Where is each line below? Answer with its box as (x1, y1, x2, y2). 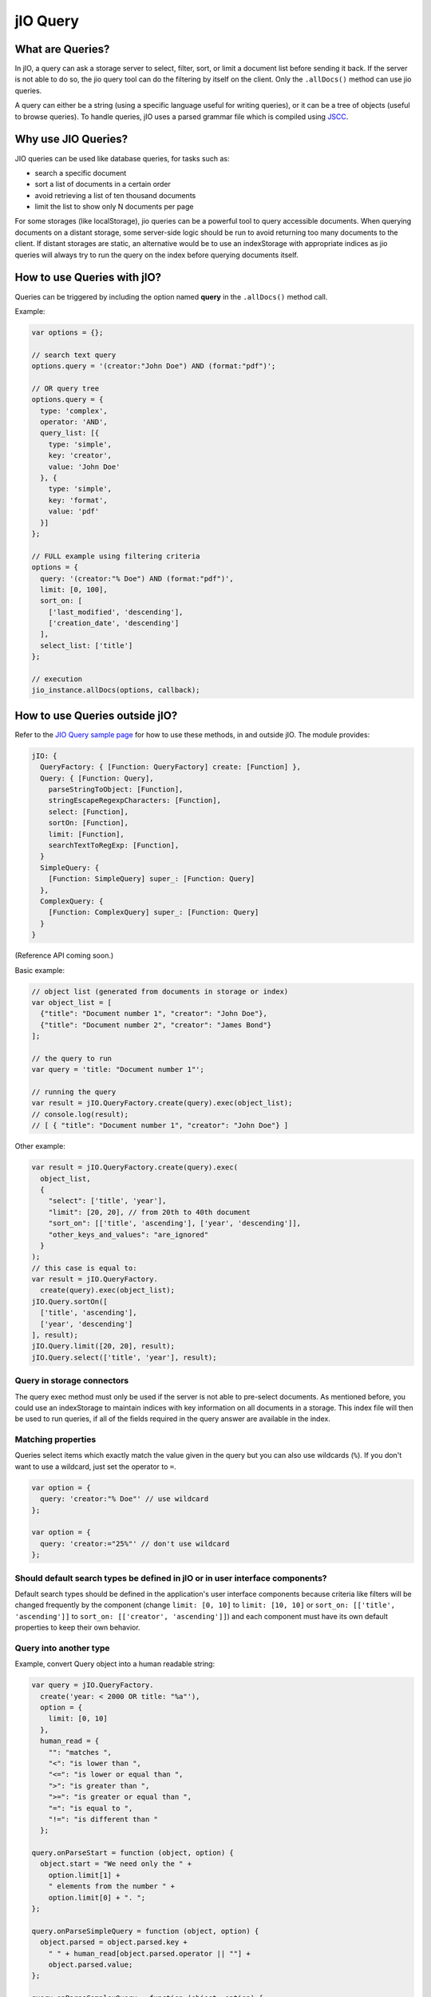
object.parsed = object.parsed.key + (40, 1938, 188, 1947)
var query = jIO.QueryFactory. (31, 1681, 155, 1689)
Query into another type (14, 1642, 111, 1654)
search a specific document (34, 168, 127, 177)
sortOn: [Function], (48, 819, 129, 828)
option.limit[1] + (48, 1870, 121, 1880)
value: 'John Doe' (48, 462, 121, 471)
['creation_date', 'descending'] (48, 619, 180, 628)
